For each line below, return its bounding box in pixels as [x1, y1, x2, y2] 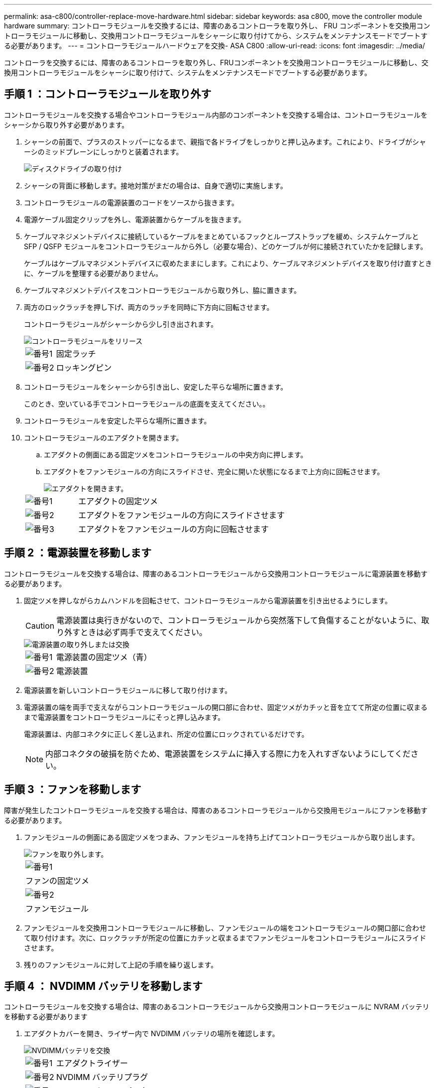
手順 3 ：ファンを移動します [4, 783, 141, 796]
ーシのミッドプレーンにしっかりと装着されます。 [24, 147, 183, 156]
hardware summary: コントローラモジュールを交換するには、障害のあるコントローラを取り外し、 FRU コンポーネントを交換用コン [4, 21, 431, 30]
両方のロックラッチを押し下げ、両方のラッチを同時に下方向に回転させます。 [24, 302, 274, 311]
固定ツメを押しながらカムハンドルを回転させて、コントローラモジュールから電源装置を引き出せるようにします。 [24, 596, 392, 605]
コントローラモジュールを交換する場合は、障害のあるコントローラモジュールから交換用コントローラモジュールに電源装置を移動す [4, 569, 428, 578]
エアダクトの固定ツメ [78, 496, 158, 506]
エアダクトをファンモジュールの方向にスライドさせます [78, 510, 285, 520]
